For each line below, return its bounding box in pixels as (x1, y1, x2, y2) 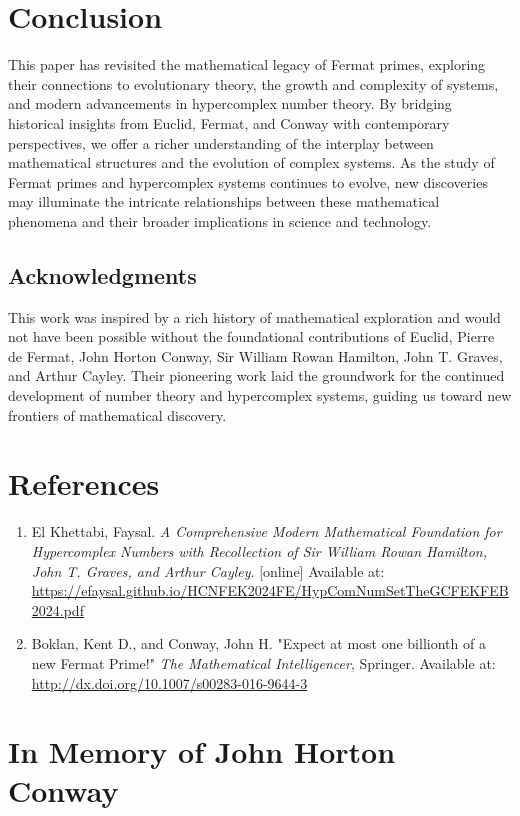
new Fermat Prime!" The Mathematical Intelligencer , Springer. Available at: (31, 652, 496, 673)
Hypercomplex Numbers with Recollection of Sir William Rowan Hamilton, (31, 540, 488, 561)
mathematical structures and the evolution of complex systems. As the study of (8, 152, 495, 173)
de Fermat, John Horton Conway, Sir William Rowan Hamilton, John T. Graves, (8, 345, 503, 366)
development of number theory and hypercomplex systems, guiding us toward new (8, 385, 512, 406)
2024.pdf (31, 599, 84, 620)
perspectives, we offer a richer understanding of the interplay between (8, 132, 434, 153)
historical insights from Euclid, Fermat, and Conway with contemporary (8, 112, 450, 133)
